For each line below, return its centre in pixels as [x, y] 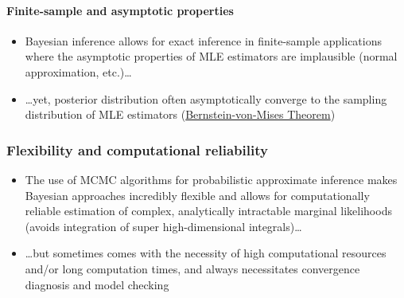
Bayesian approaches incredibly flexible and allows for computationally [197, 195]
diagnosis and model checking [97, 284]
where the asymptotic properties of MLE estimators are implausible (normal [211, 56]
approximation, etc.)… [78, 71]
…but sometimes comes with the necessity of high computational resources [206, 253]
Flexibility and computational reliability [137, 149]
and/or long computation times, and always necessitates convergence [192, 268]
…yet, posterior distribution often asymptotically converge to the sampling [206, 98]
